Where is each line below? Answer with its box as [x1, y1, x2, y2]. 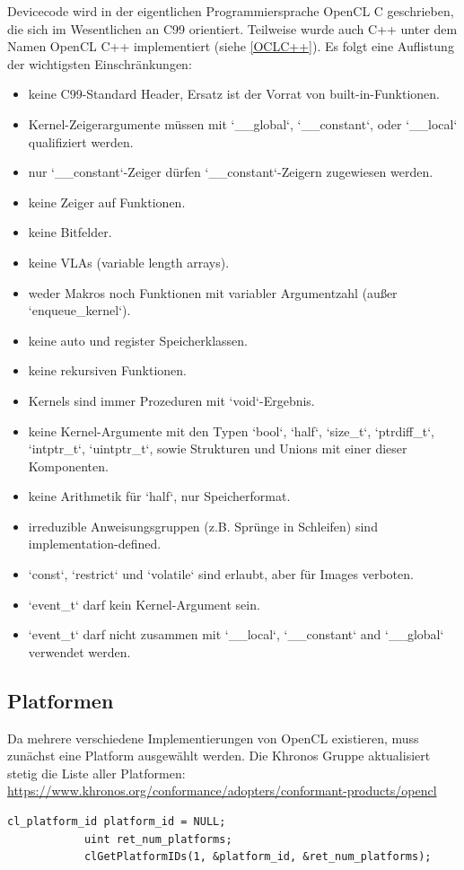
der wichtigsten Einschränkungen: [7, 54, 192, 73]
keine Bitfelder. [28, 223, 112, 242]
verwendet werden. [28, 642, 131, 661]
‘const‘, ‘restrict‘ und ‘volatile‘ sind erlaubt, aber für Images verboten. [28, 565, 414, 584]
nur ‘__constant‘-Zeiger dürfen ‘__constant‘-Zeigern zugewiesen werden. [28, 163, 433, 181]
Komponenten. [28, 456, 109, 475]
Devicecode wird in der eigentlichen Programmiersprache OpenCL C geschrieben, [7, 2, 454, 20]
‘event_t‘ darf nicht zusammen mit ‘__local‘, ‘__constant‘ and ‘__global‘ [28, 625, 444, 644]
